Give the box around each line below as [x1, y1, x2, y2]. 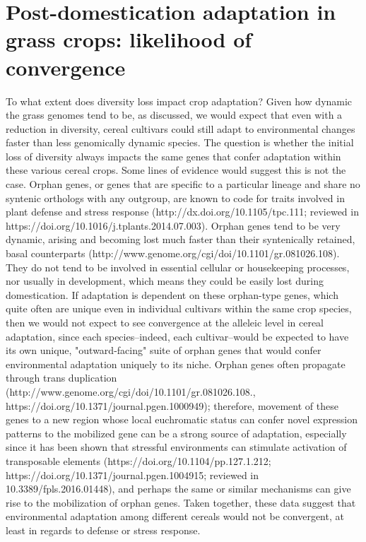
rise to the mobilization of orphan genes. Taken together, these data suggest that [6, 495, 356, 509]
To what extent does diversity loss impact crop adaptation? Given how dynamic [6, 93, 353, 108]
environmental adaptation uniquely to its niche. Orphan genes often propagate [6, 356, 346, 371]
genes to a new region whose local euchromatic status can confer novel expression [6, 412, 358, 427]
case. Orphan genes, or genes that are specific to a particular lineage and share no [6, 177, 360, 192]
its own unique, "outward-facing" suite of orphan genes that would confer [6, 343, 321, 358]
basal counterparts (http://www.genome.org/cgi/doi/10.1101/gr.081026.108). [6, 246, 340, 261]
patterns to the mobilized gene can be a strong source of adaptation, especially [6, 425, 347, 440]
